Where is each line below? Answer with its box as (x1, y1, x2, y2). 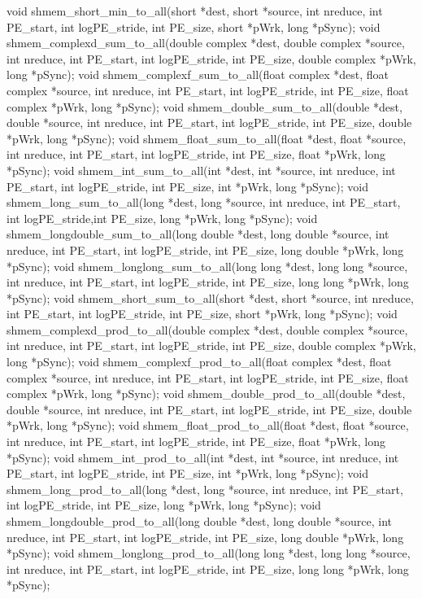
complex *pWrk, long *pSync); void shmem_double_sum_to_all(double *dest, (7, 98, 402, 115)
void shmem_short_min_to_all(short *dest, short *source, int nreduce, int (7, 2, 383, 19)
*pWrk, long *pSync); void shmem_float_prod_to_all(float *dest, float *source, (7, 417, 409, 434)
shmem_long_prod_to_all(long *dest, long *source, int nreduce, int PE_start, (7, 480, 403, 497)
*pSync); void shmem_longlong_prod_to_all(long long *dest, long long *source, (7, 544, 411, 562)
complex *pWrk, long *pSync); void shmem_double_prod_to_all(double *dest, (7, 385, 406, 402)
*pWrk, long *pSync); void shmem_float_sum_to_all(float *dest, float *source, (7, 129, 407, 146)
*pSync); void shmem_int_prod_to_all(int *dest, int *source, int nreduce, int (7, 448, 399, 466)
